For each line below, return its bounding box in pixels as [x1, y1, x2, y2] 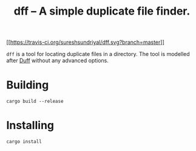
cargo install [6, 139, 42, 145]
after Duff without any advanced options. [6, 57, 109, 65]
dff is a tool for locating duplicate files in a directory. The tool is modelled [6, 51, 190, 58]
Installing [6, 119, 55, 132]
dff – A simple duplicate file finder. [13, 4, 191, 18]
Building [6, 78, 49, 92]
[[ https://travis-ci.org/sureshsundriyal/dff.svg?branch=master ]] [6, 38, 165, 46]
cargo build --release [6, 99, 64, 105]
